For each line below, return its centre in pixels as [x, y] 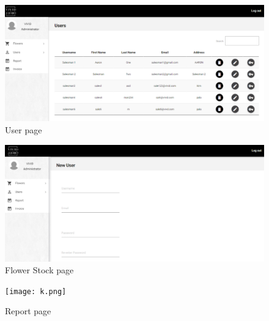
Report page [28, 311]
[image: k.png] [36, 291]
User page [24, 130]
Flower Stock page [39, 270]
